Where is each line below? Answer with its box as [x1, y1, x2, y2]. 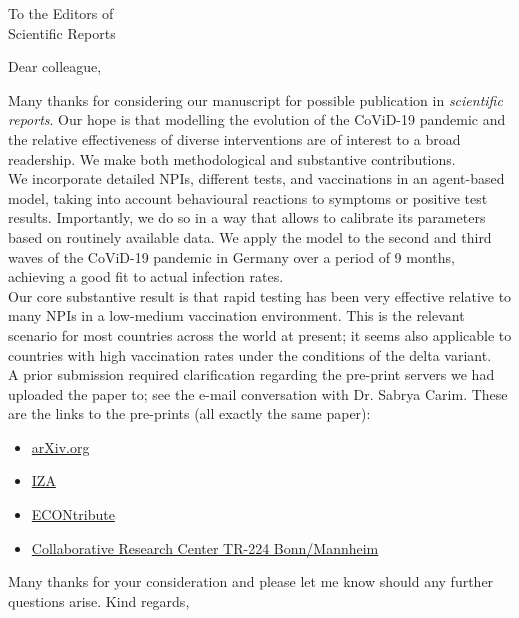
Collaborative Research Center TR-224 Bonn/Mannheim [31, 537, 379, 558]
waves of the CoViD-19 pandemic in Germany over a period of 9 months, [8, 246, 455, 267]
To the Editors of [8, 3, 114, 23]
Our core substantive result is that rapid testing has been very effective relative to [8, 285, 512, 306]
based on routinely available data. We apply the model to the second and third [8, 226, 492, 247]
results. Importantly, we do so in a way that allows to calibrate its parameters [8, 207, 486, 228]
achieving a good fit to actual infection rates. [8, 266, 284, 287]
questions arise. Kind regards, [8, 590, 190, 611]
